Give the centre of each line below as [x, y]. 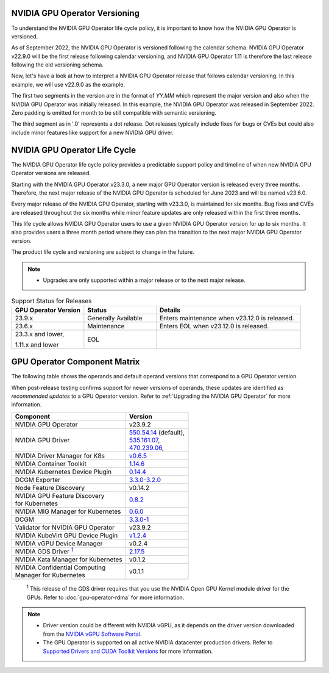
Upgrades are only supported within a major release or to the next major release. [144, 280]
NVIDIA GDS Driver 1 [44, 551]
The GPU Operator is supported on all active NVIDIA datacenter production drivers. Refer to [158, 642]
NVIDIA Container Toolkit [51, 464]
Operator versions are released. [51, 173]
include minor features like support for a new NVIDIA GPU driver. [92, 132]
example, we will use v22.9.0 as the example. [68, 84]
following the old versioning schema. [57, 65]
